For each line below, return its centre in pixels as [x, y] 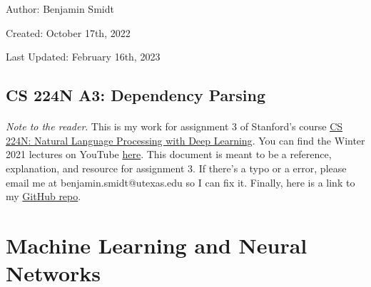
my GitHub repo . [44, 196]
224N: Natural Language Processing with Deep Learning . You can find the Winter [185, 140]
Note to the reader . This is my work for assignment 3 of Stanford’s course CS [174, 126]
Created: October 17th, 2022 [68, 32]
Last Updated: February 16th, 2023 [83, 57]
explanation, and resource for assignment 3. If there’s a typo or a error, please [176, 168]
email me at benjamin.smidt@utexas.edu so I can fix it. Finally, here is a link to [181, 182]
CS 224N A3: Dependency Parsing [136, 95]
